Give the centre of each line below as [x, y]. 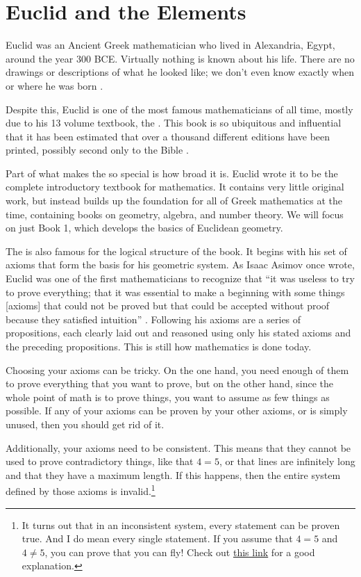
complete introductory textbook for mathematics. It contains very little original [175, 187]
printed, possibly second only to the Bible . [97, 150]
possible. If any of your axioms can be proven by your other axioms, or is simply [177, 411]
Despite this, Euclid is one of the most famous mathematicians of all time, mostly [179, 109]
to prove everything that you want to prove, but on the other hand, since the [169, 383]
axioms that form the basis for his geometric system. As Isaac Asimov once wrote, [180, 265]
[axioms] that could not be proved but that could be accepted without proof [168, 306]
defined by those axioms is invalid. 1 [81, 490]
